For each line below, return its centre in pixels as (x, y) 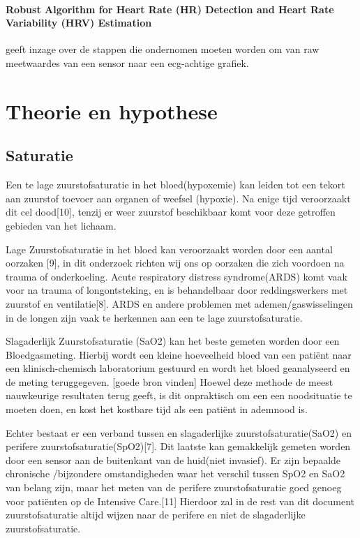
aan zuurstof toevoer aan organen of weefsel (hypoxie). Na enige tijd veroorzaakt (178, 198)
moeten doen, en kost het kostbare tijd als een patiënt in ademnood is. (157, 409)
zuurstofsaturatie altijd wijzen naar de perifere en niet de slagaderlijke (156, 515)
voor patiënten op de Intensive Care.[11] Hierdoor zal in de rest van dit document (180, 501)
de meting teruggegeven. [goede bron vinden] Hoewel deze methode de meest (170, 381)
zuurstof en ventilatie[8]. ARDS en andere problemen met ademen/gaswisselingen (179, 303)
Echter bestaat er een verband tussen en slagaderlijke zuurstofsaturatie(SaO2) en (179, 432)
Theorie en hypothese (112, 111)
